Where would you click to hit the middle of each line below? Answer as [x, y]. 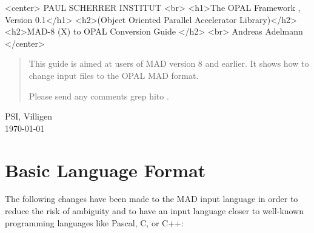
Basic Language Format [105, 170]
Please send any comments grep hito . [99, 96]
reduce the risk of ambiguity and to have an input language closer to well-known [154, 211]
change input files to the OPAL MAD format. [114, 75]
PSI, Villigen [28, 116]
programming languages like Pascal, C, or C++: [94, 222]
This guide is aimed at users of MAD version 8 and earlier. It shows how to [169, 63]
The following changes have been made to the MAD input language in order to [152, 199]
